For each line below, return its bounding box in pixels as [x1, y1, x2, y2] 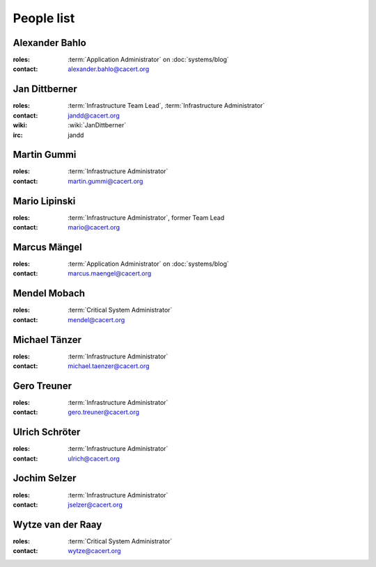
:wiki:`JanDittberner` [68, 121, 127, 129]
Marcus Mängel [13, 241, 83, 253]
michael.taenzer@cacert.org [68, 362, 150, 370]
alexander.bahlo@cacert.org [68, 65, 150, 73]
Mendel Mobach [13, 287, 86, 299]
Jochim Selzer [13, 472, 77, 484]
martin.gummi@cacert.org [68, 177, 143, 185]
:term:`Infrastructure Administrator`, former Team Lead [68, 213, 225, 222]
